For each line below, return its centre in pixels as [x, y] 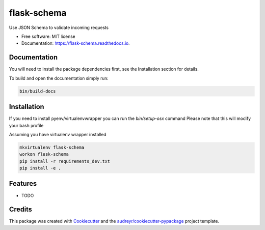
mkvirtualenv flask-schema [52, 147]
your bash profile [26, 125]
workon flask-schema [44, 154]
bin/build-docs [38, 91]
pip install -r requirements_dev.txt [65, 161]
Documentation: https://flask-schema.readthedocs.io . [76, 43]
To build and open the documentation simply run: [59, 78]
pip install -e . [40, 168]
